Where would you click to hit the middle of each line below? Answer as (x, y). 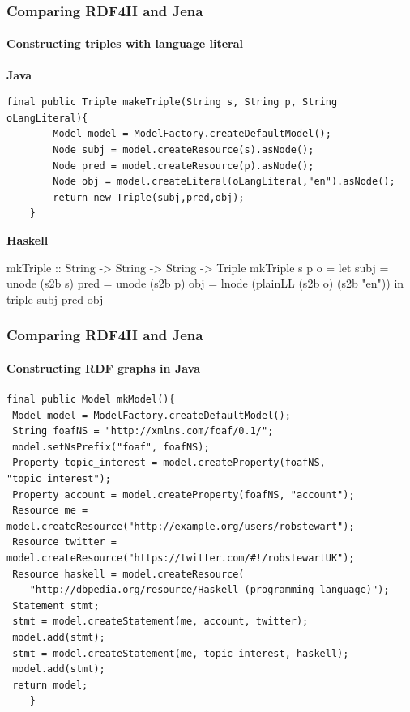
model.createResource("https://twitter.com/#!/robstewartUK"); (181, 558)
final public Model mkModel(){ (91, 399)
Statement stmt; (56, 605)
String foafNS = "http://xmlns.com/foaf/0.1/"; (143, 431)
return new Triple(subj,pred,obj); (149, 197)
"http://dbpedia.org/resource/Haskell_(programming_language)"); (209, 590)
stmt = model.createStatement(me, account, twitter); (160, 622)
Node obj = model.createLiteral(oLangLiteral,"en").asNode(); (224, 182)
